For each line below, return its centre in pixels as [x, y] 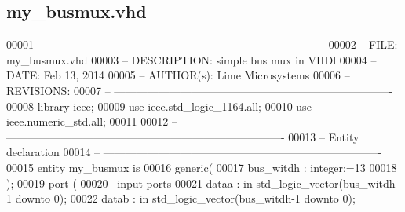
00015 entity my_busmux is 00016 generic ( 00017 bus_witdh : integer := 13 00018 [202, 167]
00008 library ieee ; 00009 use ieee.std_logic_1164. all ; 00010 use [159, 106]
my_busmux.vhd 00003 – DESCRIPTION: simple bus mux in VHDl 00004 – [192, 59]
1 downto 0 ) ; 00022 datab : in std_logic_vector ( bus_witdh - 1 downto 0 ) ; [181, 198]
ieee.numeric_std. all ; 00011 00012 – [92, 121]
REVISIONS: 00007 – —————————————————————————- [199, 90]
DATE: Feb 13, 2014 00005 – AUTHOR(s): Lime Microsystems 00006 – [178, 75]
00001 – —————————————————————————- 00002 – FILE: [202, 44]
